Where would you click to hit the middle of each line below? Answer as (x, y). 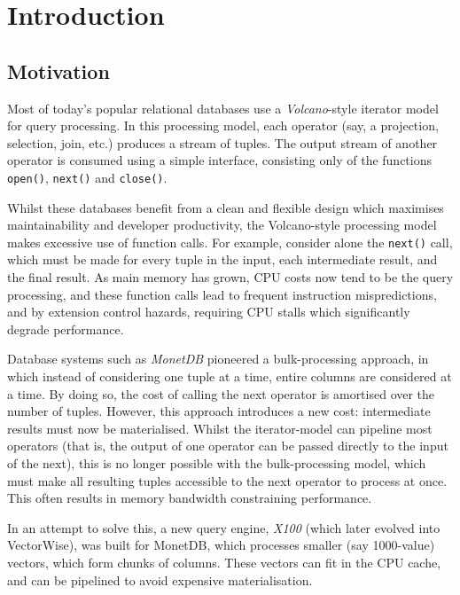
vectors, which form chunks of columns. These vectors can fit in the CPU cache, (224, 562)
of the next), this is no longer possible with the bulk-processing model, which (217, 462)
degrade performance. (66, 329)
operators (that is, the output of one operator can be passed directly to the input (228, 446)
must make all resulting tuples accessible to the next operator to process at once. (227, 480)
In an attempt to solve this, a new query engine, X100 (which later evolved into (224, 527)
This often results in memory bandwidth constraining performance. (190, 498)
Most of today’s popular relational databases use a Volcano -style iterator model (223, 108)
